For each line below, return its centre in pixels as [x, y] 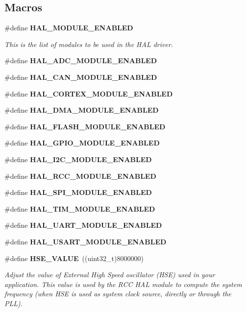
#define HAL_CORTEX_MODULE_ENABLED [89, 93]
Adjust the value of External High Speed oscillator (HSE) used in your [110, 275]
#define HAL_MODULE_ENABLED [69, 28]
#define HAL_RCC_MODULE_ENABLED [80, 176]
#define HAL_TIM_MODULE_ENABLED [80, 208]
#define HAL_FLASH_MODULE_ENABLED [85, 126]
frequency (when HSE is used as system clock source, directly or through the [118, 294]
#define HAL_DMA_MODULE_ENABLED [82, 110]
